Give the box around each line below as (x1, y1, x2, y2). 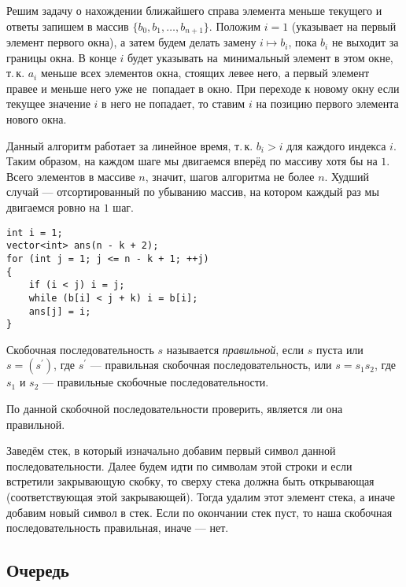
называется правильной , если (166, 341, 304, 357)
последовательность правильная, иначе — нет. (6, 519, 229, 536)
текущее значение (6, 95, 90, 112)
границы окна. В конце (6, 49, 116, 65)
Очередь (6, 558, 69, 582)
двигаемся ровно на (6, 198, 101, 215)
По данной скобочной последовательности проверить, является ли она (6, 401, 343, 417)
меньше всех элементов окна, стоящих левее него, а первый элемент (40, 65, 370, 81)
